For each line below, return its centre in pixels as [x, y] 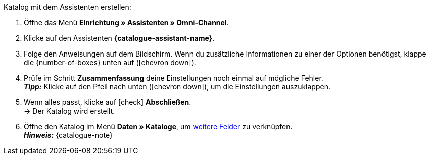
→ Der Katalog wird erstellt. [69, 111]
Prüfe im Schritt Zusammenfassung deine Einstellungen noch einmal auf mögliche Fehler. [174, 78]
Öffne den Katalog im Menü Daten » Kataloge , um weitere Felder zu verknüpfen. [158, 126]
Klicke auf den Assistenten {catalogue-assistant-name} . [119, 38]
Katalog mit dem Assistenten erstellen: [67, 7]
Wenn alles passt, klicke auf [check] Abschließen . [108, 102]
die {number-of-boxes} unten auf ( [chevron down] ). [110, 62]
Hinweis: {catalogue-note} [68, 135]
